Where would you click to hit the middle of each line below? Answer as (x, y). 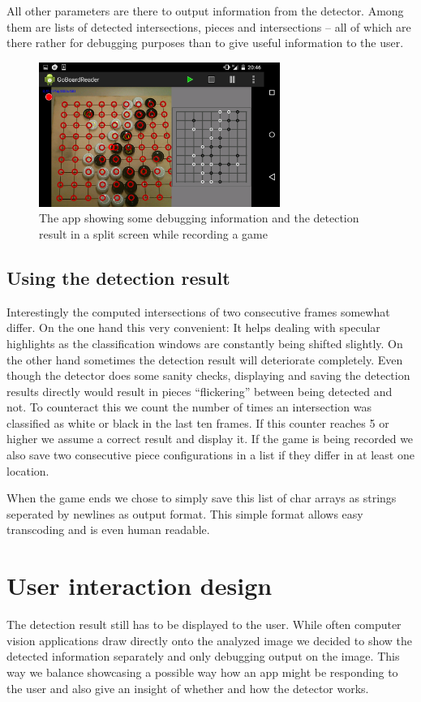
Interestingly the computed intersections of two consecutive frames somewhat (198, 311)
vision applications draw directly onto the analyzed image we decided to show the (210, 640)
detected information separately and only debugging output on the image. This (203, 656)
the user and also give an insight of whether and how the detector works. (188, 688)
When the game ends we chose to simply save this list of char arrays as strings (202, 498)
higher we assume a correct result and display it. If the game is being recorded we (210, 439)
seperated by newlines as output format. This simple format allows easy (185, 513)
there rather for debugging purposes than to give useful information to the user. (205, 43)
